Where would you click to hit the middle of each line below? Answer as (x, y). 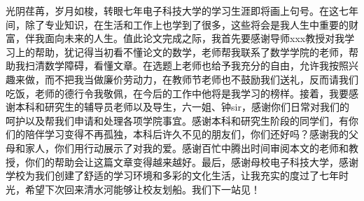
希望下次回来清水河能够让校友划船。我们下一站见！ (142, 189)
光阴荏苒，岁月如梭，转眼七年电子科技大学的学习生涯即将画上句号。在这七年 (182, 11)
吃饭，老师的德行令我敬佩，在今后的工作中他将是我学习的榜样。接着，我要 (177, 93)
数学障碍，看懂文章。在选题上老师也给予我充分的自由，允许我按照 (196, 65)
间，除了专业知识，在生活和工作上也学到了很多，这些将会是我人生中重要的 (177, 24)
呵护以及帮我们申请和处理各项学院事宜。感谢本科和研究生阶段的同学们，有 (177, 120)
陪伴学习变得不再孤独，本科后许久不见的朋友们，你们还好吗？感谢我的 (187, 134)
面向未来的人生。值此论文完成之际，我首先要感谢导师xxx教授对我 (195, 38)
